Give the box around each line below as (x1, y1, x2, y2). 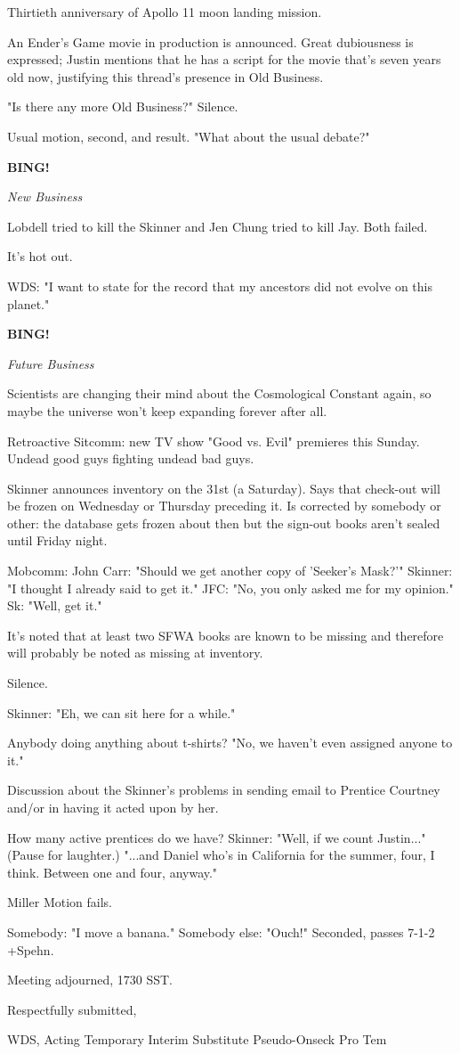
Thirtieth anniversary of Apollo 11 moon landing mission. (7, 3, 322, 20)
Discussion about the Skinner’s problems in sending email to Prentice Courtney (7, 780, 440, 799)
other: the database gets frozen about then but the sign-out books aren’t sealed (7, 513, 440, 532)
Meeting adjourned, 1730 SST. (7, 970, 173, 989)
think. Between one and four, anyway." (7, 862, 218, 881)
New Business (7, 187, 83, 206)
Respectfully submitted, (7, 1000, 137, 1018)
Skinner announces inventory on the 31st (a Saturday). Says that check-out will (7, 478, 440, 497)
